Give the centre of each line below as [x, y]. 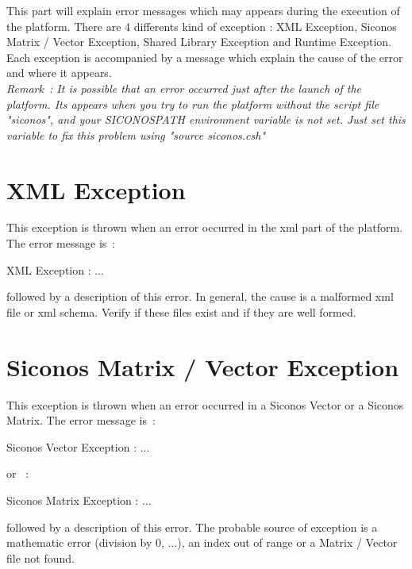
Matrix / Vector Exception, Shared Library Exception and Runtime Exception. [199, 42]
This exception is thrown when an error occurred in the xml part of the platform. [205, 227]
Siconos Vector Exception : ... [78, 446]
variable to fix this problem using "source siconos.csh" [136, 135]
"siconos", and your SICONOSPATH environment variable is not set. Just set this [206, 119]
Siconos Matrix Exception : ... [79, 500]
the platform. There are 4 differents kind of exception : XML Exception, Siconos [202, 26]
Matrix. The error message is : [81, 420]
